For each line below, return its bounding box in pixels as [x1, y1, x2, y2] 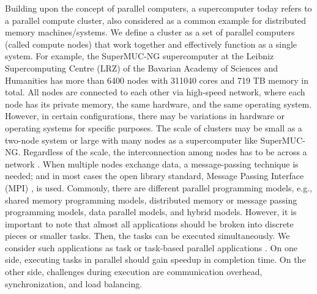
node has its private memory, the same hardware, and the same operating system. [5, 97, 312, 110]
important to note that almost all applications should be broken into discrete [5, 217, 294, 230]
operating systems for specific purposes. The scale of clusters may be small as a [5, 121, 302, 134]
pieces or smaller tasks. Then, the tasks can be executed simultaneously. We [5, 229, 290, 242]
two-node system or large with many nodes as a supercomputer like [5, 133, 258, 146]
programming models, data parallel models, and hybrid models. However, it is [5, 205, 297, 218]
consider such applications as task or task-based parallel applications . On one [5, 241, 297, 254]
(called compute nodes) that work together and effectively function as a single [5, 37, 297, 50]
